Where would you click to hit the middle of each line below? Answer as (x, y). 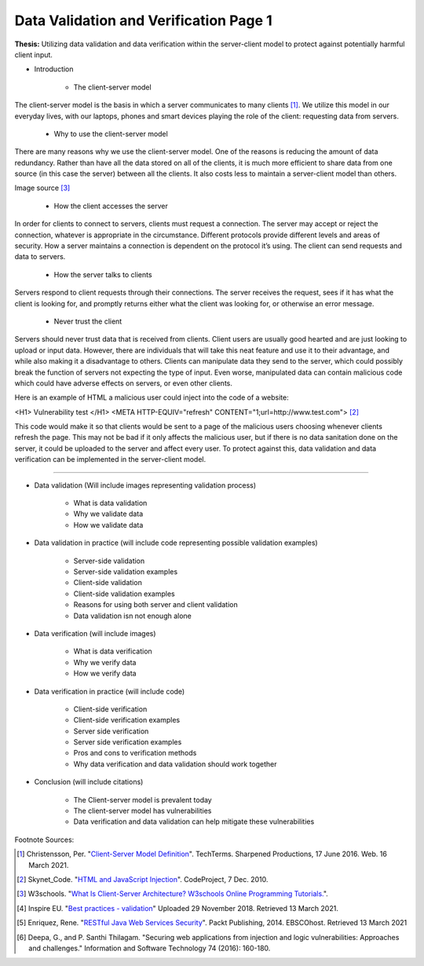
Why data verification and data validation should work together (175, 764)
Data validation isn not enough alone (133, 616)
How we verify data (105, 673)
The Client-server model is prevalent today (143, 800)
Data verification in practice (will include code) (110, 691)
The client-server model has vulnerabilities (143, 811)
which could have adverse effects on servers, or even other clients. (124, 383)
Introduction (54, 69)
